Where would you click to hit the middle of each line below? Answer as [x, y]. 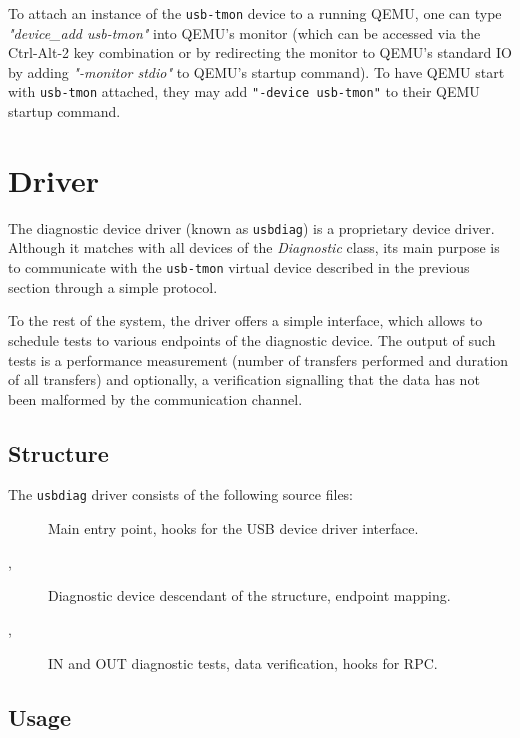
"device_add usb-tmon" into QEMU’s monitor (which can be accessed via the [244, 32]
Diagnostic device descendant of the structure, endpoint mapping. [249, 595]
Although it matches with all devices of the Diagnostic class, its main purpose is [254, 247]
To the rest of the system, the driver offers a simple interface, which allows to [245, 320]
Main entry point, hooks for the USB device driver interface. [233, 528]
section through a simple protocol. [113, 286]
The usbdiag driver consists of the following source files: [181, 494]
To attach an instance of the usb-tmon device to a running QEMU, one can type [255, 13]
